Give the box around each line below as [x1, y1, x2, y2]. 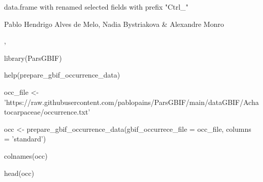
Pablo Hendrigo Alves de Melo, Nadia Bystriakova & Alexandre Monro [4, 18, 224, 29]
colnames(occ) [4, 150, 48, 161]
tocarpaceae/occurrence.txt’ [4, 106, 91, 117]
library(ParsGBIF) [4, 52, 62, 63]
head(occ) [4, 167, 34, 178]
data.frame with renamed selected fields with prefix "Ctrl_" [4, 2, 189, 12]
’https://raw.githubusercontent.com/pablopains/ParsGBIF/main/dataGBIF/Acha [4, 96, 259, 107]
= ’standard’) [4, 133, 46, 144]
